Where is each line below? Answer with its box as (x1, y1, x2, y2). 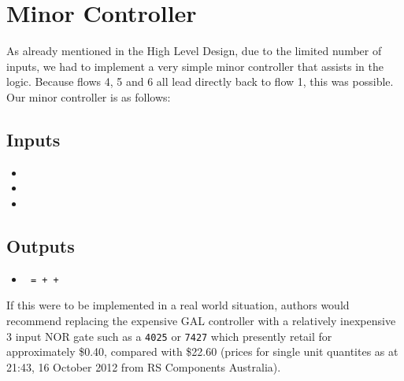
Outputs (6, 233, 75, 257)
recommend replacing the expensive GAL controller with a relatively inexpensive (6, 312, 396, 328)
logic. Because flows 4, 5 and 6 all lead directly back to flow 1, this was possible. (6, 73, 394, 90)
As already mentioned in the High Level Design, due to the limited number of (6, 43, 382, 59)
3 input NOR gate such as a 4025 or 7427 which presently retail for (6, 327, 332, 344)
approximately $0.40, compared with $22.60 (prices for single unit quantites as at (6, 343, 398, 360)
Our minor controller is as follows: (6, 88, 171, 105)
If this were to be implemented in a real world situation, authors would (6, 297, 350, 313)
